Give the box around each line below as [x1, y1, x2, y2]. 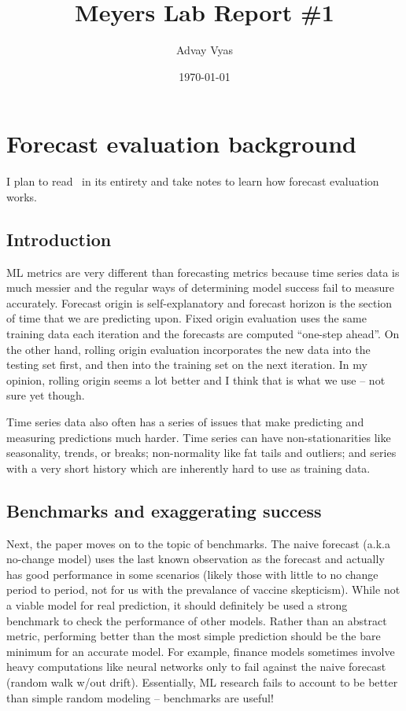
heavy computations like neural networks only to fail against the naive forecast [6, 658, 386, 675]
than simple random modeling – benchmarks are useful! [6, 689, 274, 705]
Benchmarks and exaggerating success [6, 498, 322, 522]
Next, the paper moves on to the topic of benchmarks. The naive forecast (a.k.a [6, 535, 390, 551]
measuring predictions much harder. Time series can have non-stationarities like [6, 429, 391, 445]
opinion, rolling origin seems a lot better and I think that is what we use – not [6, 371, 386, 388]
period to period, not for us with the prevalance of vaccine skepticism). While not [6, 581, 400, 598]
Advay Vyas [175, 42, 234, 58]
